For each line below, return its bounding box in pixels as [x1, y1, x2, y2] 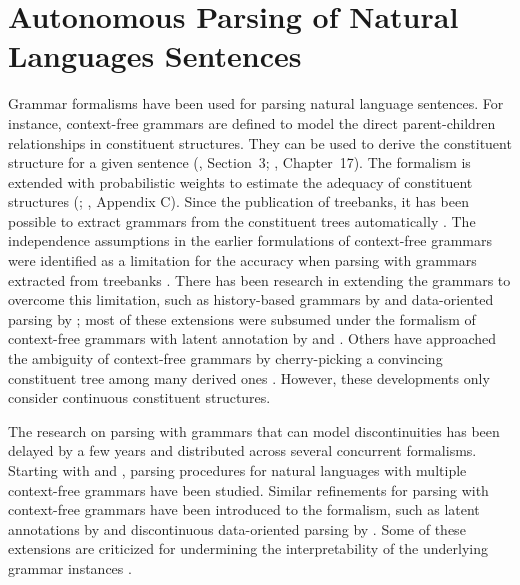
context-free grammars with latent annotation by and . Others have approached [8, 328, 497, 349]
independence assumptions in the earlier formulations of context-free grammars [8, 230, 493, 251]
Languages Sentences [8, 35, 302, 76]
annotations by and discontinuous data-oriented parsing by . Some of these [8, 518, 466, 539]
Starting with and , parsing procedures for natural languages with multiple [8, 460, 467, 480]
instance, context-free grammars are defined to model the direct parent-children [8, 112, 496, 133]
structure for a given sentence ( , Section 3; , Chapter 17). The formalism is [8, 152, 471, 173]
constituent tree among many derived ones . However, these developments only [8, 367, 490, 388]
